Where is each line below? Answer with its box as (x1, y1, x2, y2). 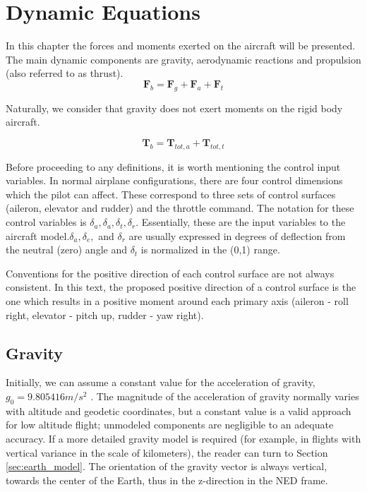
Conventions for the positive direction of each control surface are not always (6, 265, 335, 280)
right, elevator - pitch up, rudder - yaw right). (6, 307, 204, 322)
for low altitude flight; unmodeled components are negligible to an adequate (6, 417, 334, 432)
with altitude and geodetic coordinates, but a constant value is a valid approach (6, 403, 351, 418)
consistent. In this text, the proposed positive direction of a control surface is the (6, 280, 356, 294)
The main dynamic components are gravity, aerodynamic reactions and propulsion (6, 52, 361, 66)
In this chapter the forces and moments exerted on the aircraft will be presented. (6, 38, 356, 53)
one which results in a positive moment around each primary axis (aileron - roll (6, 294, 349, 308)
